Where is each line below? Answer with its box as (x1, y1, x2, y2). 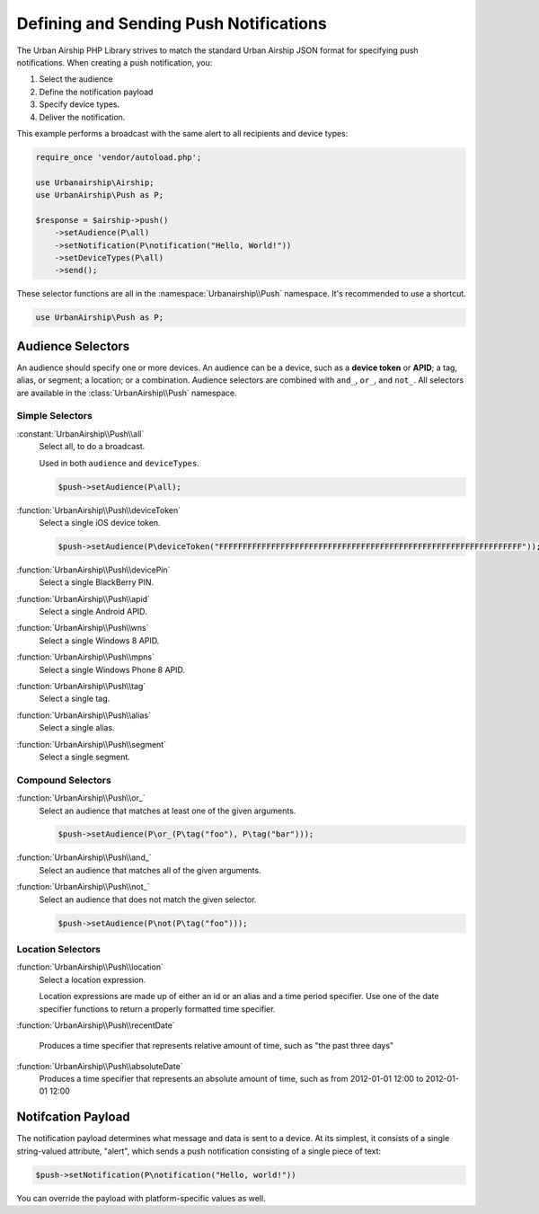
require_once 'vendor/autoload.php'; (35, 152, 202, 162)
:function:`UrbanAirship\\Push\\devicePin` (16, 564, 171, 575)
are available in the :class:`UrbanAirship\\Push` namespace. (16, 387, 237, 398)
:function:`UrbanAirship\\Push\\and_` (16, 852, 152, 863)
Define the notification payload (39, 86, 154, 97)
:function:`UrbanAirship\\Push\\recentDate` (16, 1020, 175, 1031)
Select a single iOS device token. (39, 517, 161, 527)
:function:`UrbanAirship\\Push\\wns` (16, 623, 149, 634)
